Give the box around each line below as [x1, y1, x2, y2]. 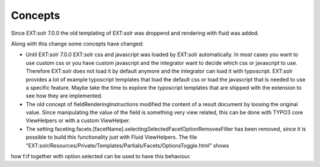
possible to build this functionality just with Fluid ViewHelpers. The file [25, 133, 197, 141]
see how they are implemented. [25, 92, 103, 100]
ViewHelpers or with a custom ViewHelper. [25, 117, 130, 124]
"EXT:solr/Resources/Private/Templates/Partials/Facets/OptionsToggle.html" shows [25, 142, 229, 149]
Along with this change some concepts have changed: [11, 40, 144, 47]
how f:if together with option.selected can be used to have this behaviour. [11, 153, 191, 160]
